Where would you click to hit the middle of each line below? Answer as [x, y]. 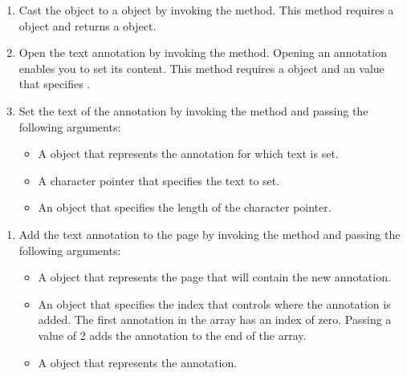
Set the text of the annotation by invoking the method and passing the [193, 110]
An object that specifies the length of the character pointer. [185, 207]
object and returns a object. [88, 25]
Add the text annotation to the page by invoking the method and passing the [210, 234]
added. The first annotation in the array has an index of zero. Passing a [215, 319]
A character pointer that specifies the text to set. [159, 180]
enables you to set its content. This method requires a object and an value [201, 68]
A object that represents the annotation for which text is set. [188, 154]
